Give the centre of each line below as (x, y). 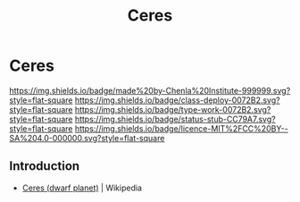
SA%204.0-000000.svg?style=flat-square (87, 138)
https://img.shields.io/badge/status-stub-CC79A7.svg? (175, 119)
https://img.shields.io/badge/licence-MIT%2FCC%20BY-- (181, 128)
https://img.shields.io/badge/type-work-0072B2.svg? (173, 109)
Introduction (45, 166)
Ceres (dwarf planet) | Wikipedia (82, 188)
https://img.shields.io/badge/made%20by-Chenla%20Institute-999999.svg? (150, 90)
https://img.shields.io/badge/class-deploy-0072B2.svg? (177, 100)
